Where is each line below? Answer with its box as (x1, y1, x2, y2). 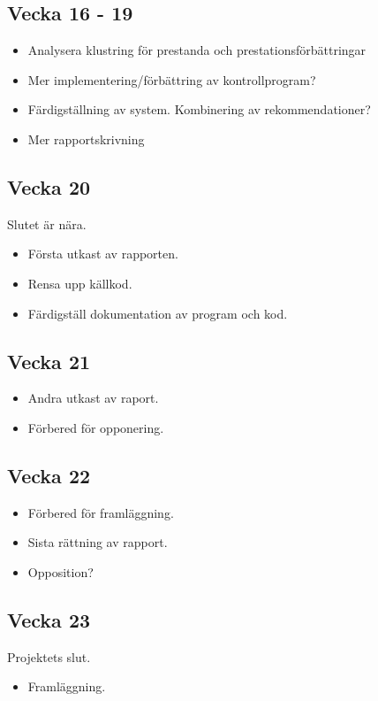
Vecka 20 (7, 173, 91, 200)
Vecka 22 (7, 461, 91, 489)
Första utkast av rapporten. (27, 244, 178, 263)
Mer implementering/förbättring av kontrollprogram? (27, 70, 316, 89)
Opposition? (27, 562, 94, 581)
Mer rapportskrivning (27, 129, 145, 148)
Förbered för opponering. (27, 418, 164, 436)
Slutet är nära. (7, 214, 87, 233)
